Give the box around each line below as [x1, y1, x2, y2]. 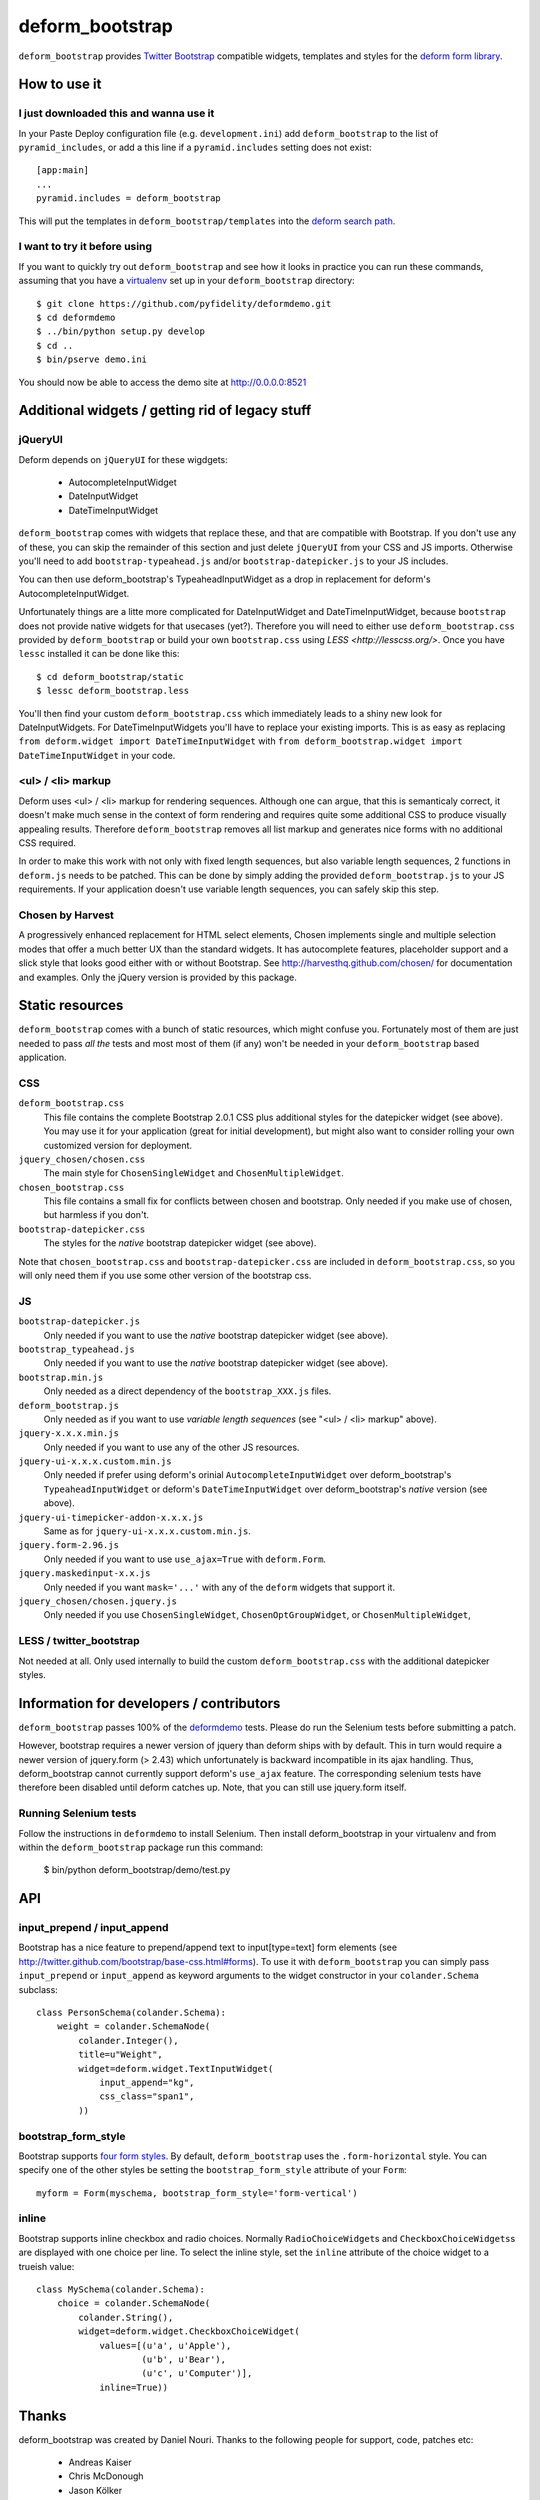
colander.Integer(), [78, 2035, 179, 2046]
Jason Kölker [68, 2484, 123, 2496]
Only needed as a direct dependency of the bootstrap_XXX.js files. [43, 1385, 332, 1397]
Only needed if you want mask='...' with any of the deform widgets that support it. [43, 1581, 395, 1593]
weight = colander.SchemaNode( [56, 2021, 211, 2032]
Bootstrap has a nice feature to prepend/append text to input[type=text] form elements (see [18, 1941, 398, 1954]
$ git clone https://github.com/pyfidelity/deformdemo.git [36, 298, 332, 309]
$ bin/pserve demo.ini [36, 354, 148, 365]
